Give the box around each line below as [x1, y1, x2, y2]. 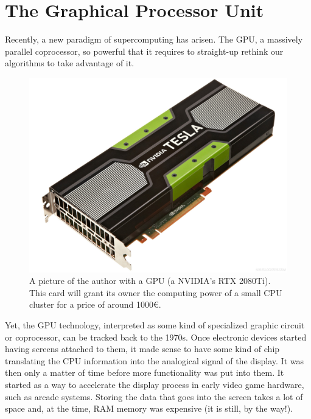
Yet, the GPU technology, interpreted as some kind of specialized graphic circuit [5, 318, 305, 331]
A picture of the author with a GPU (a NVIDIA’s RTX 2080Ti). [29, 274, 271, 287]
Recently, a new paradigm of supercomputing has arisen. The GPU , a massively [5, 33, 303, 46]
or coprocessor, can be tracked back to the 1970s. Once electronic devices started [5, 330, 307, 343]
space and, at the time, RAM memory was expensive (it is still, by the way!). [5, 402, 293, 415]
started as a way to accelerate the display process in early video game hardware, [5, 378, 304, 390]
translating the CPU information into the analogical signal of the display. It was [5, 354, 304, 367]
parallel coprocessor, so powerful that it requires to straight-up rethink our [5, 44, 284, 57]
